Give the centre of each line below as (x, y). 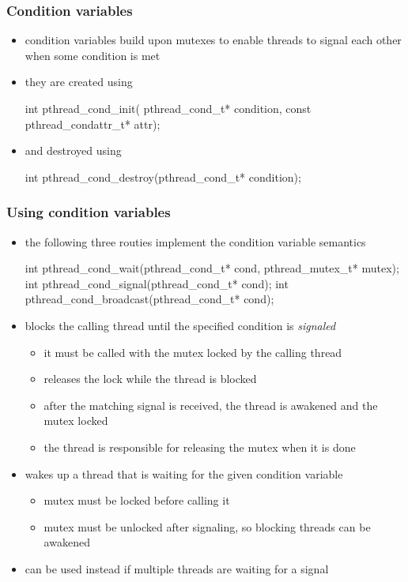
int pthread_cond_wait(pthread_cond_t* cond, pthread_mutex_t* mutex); (212, 268)
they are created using (79, 82)
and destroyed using (73, 150)
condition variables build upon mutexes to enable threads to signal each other (213, 40)
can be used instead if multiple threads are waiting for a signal (177, 568)
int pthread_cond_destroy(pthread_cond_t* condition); (163, 176)
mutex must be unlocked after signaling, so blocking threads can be (207, 526)
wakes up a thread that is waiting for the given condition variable (184, 473)
